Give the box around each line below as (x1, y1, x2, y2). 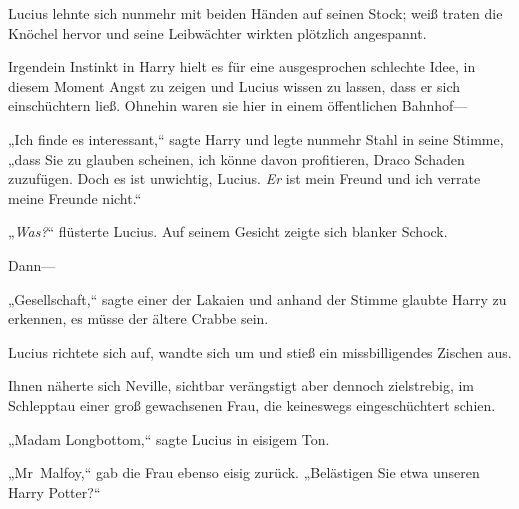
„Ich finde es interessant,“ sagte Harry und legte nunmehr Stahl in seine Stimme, (8, 128, 504, 149)
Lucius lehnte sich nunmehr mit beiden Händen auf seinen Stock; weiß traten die (8, 3, 503, 23)
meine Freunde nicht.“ (8, 187, 142, 208)
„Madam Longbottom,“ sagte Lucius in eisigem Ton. (8, 428, 330, 449)
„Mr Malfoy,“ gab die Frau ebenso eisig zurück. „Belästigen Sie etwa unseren (8, 462, 480, 483)
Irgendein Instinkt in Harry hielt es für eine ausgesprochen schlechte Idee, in (8, 56, 476, 77)
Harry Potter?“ (8, 481, 101, 502)
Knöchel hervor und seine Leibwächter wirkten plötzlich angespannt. (8, 22, 427, 43)
